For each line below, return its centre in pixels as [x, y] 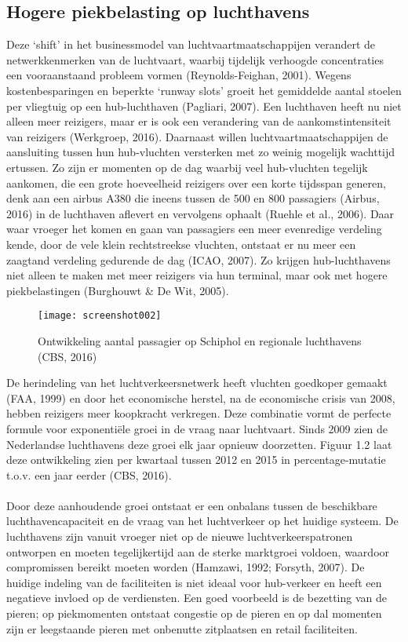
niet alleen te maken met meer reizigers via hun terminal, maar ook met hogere [197, 275]
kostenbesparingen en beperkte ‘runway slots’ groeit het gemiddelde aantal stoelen [204, 90]
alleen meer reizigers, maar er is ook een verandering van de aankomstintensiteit [199, 121]
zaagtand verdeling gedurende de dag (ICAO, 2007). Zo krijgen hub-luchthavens [199, 259]
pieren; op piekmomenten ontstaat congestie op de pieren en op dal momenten [194, 613]
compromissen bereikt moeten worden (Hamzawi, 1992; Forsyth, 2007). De [186, 567]
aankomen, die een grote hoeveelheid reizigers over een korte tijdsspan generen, [196, 182]
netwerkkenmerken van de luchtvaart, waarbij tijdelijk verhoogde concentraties [195, 59]
